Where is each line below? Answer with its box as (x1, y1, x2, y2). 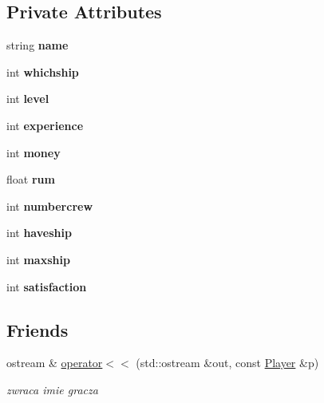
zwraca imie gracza (6, 381, 98, 397)
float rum (6, 171, 55, 188)
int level (6, 90, 49, 107)
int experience (6, 117, 84, 133)
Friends (6, 317, 69, 342)
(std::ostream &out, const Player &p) (136, 354, 319, 371)
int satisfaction (6, 278, 87, 294)
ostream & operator (6, 354, 103, 371)
